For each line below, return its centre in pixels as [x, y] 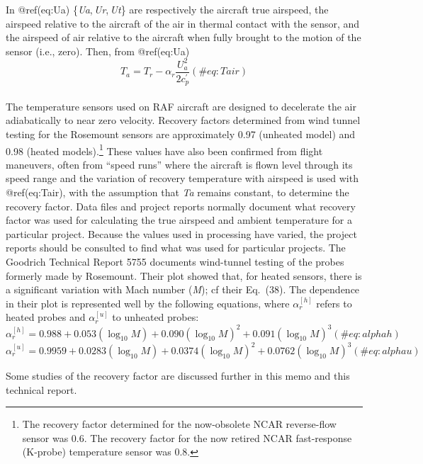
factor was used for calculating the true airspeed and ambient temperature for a [179, 220]
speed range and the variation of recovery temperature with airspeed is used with [182, 178]
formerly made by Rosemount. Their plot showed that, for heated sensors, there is [184, 275]
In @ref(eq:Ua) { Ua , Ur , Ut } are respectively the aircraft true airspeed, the [167, 9]
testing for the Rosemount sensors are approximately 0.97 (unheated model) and [181, 134]
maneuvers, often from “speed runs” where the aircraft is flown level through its [179, 164]
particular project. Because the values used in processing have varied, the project [181, 233]
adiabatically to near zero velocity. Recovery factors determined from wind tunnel [183, 120]
